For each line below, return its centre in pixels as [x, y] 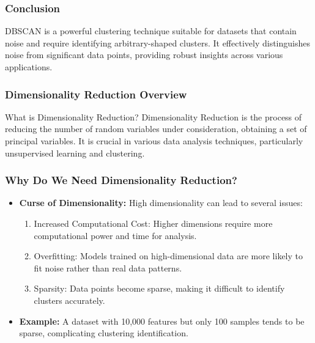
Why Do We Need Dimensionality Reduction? [121, 180]
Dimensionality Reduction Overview [96, 94]
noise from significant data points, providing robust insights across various [144, 55]
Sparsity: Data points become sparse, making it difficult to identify [159, 288]
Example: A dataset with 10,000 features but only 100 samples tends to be [162, 321]
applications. [29, 67]
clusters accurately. [69, 300]
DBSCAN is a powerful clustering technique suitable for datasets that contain [151, 31]
